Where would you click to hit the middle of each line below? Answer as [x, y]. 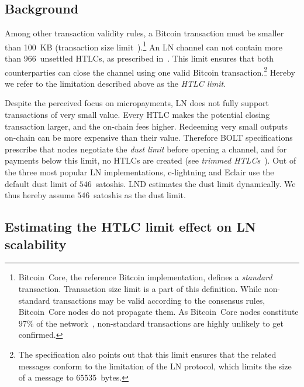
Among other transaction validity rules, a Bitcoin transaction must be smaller [144, 33]
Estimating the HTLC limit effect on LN [130, 227]
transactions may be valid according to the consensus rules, [159, 300]
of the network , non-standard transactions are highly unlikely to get [160, 323]
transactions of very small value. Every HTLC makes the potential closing [137, 115]
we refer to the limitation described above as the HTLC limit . [115, 83]
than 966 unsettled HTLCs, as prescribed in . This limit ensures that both [139, 58]
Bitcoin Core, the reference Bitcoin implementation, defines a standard [145, 277]
